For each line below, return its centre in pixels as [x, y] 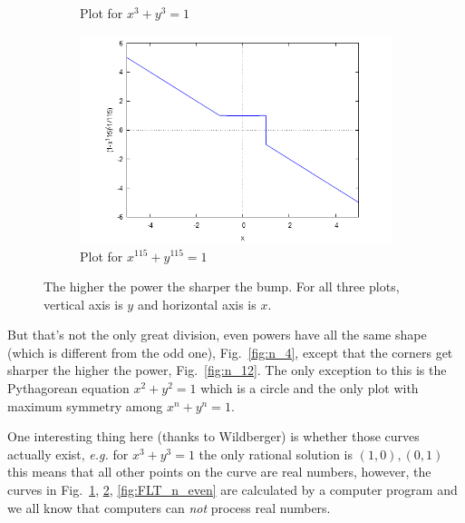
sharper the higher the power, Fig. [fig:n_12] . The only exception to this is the [227, 370]
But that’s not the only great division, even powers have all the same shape [217, 335]
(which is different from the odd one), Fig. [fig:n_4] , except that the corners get [230, 352]
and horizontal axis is [197, 304]
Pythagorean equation [68, 388]
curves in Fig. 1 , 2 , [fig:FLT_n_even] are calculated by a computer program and [232, 490]
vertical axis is [83, 304]
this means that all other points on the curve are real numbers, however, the [219, 472]
